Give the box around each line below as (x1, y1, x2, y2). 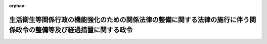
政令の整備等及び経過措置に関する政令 (15, 26, 133, 34)
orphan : (9, 3, 26, 8)
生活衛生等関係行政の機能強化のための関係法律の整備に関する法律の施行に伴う (9, 15, 250, 24)
